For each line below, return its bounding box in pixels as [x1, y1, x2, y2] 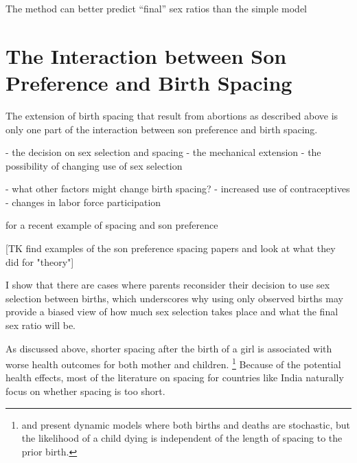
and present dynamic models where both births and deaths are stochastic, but [21, 417, 350, 431]
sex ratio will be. [5, 318, 76, 332]
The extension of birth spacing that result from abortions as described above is [5, 108, 338, 122]
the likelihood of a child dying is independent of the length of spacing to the [21, 431, 343, 445]
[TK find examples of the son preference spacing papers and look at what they [5, 241, 336, 256]
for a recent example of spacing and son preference [5, 218, 218, 232]
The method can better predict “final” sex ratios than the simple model [5, 1, 307, 15]
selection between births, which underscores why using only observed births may [5, 291, 343, 305]
